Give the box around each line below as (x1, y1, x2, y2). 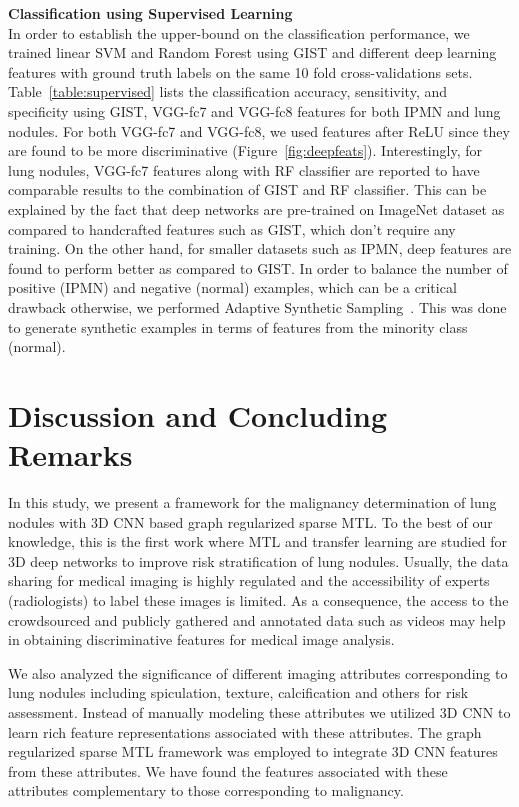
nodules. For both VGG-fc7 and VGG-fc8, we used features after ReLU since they (8, 120, 510, 141)
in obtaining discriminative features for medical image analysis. (8, 629, 395, 650)
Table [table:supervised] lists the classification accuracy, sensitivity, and (8, 81, 448, 102)
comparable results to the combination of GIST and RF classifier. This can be (8, 179, 487, 200)
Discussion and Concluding (8, 394, 387, 435)
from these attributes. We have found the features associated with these (8, 760, 448, 781)
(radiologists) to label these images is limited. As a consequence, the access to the (8, 589, 509, 610)
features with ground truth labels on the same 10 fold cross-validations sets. (8, 61, 473, 82)
